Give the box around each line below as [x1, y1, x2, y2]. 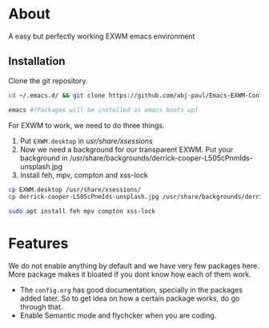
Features [8, 234, 69, 253]
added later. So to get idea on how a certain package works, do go [19, 294, 240, 303]
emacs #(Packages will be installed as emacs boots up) [8, 106, 199, 114]
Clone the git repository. [8, 75, 88, 85]
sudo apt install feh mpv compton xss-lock [8, 208, 156, 216]
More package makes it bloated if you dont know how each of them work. [8, 269, 252, 279]
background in [19, 153, 68, 163]
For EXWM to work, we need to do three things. [8, 120, 165, 130]
